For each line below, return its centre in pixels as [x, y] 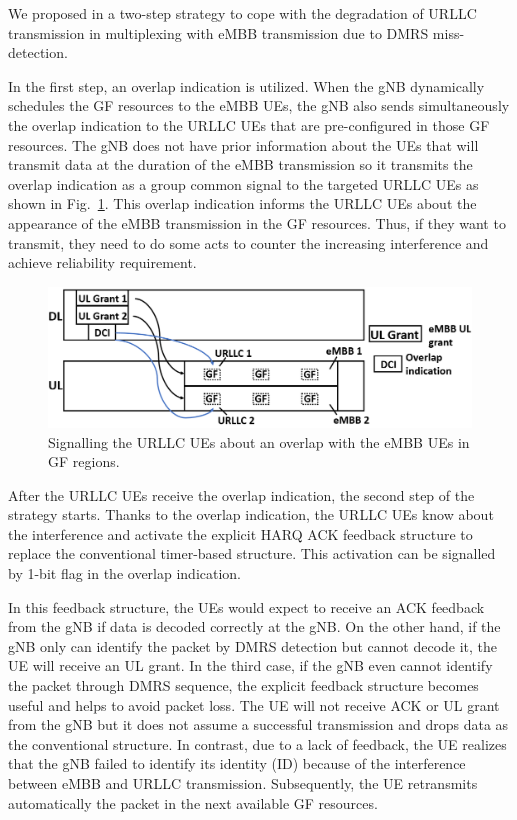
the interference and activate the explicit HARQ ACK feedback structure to [240, 533]
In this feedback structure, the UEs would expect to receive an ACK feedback [246, 606]
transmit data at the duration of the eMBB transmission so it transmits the [240, 164]
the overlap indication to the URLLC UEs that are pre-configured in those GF [249, 124]
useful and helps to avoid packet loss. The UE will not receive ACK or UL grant [254, 704]
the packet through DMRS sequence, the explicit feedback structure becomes [243, 685]
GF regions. [84, 461]
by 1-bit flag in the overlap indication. [125, 573]
